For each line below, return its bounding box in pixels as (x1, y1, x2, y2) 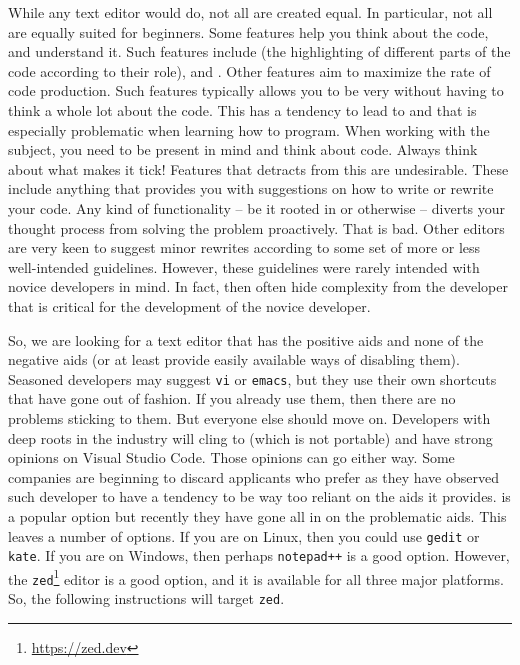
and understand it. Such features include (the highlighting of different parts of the (8, 41, 511, 62)
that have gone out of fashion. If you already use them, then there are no (8, 388, 456, 409)
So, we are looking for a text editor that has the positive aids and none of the (8, 329, 484, 350)
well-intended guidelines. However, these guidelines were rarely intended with (8, 256, 480, 277)
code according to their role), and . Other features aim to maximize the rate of (8, 60, 491, 81)
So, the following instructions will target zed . (8, 588, 285, 609)
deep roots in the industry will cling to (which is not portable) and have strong (8, 427, 493, 448)
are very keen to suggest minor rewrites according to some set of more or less (8, 237, 481, 258)
